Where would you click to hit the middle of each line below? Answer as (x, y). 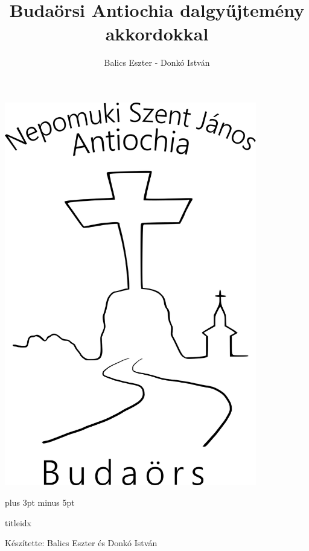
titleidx (18, 522)
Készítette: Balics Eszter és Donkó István (81, 543)
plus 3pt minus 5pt (40, 502)
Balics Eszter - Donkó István (157, 62)
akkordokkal (157, 33)
